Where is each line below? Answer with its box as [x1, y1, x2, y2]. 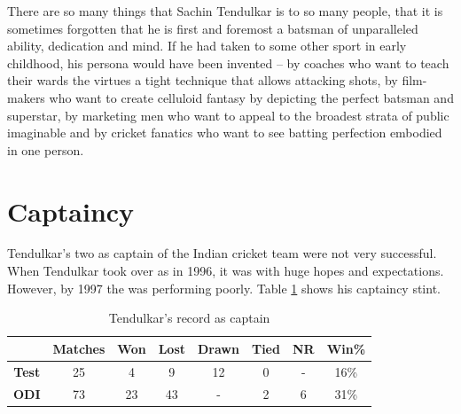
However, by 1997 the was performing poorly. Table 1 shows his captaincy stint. [7, 278, 441, 297]
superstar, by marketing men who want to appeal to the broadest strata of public [7, 105, 449, 124]
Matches [52, 339, 105, 357]
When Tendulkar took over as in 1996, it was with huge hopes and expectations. [7, 262, 444, 280]
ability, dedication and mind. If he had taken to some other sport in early [7, 36, 407, 55]
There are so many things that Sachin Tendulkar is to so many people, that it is [7, 2, 443, 20]
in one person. [7, 140, 84, 159]
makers [7, 88, 45, 106]
